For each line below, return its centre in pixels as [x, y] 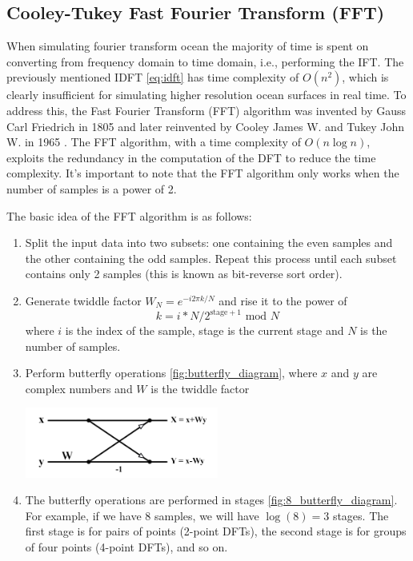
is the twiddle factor [200, 388]
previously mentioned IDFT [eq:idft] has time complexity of [153, 77]
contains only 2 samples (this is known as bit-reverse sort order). [184, 274]
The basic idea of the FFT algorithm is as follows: [129, 215]
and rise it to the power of [283, 300]
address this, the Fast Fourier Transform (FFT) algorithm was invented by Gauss [206, 110]
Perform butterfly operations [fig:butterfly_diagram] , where [171, 373]
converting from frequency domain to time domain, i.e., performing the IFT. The [205, 61]
